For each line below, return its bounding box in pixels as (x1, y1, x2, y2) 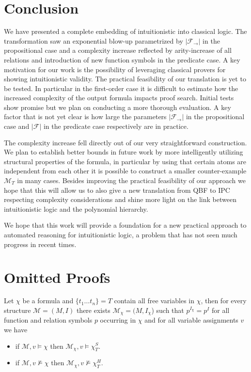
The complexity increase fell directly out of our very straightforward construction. (4, 137, 247, 147)
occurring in (100, 315, 136, 325)
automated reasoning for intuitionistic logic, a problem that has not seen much (4, 230, 237, 239)
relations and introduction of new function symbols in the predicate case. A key (4, 54, 240, 64)
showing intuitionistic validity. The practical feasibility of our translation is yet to (4, 74, 246, 84)
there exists (76, 305, 110, 315)
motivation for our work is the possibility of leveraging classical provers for (4, 64, 226, 74)
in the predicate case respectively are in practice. (43, 121, 188, 131)
